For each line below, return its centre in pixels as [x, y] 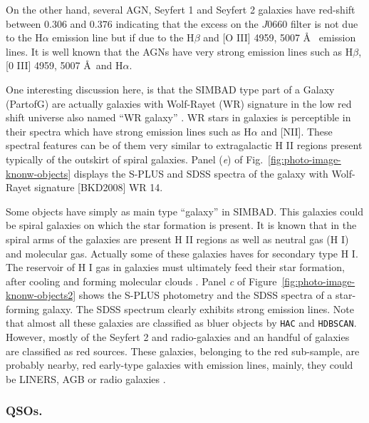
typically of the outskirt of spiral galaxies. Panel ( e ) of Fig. [135, 159]
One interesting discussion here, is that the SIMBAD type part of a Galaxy [170, 89]
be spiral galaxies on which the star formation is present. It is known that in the [181, 225]
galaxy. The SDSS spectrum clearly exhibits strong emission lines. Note [198, 309]
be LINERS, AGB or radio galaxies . [86, 378]
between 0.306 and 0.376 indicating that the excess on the [132, 23]
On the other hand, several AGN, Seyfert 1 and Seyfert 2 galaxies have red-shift [181, 9]
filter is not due [324, 23]
